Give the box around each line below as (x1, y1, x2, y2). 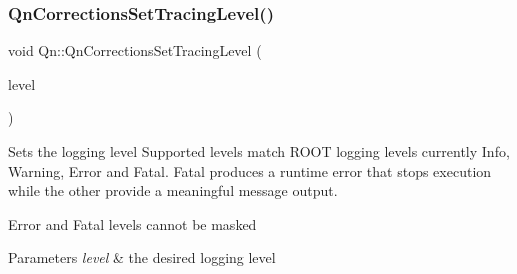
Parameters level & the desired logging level (8, 247, 276, 268)
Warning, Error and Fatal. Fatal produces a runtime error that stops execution (8, 160, 492, 181)
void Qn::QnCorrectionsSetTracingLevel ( (8, 40, 262, 61)
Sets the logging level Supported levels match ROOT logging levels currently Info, (8, 141, 510, 161)
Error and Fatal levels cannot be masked (8, 213, 257, 234)
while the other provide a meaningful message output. (8, 180, 338, 201)
